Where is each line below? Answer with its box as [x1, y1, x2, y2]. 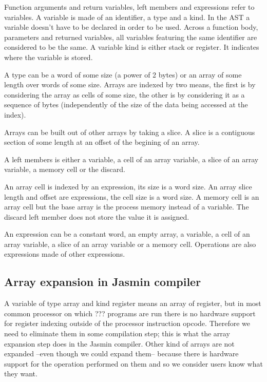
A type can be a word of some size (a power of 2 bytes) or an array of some [4, 69, 242, 80]
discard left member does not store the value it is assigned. [4, 211, 189, 222]
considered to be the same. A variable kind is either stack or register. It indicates [4, 42, 259, 52]
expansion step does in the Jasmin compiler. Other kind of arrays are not [4, 338, 235, 349]
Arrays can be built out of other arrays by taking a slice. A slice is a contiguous [4, 126, 255, 137]
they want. [4, 368, 37, 379]
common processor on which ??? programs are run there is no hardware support [4, 308, 256, 318]
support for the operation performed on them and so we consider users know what [4, 358, 263, 369]
